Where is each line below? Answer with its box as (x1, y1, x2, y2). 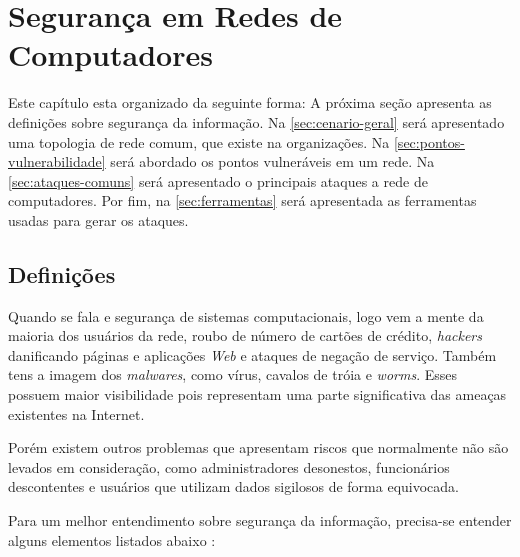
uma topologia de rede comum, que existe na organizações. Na (8, 131, 390, 152)
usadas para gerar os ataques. (8, 209, 189, 230)
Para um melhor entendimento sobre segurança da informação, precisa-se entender (8, 510, 512, 531)
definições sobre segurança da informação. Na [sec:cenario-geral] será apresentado (8, 111, 505, 132)
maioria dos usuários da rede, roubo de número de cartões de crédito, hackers (8, 325, 482, 346)
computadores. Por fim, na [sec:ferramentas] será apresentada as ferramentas (8, 190, 477, 211)
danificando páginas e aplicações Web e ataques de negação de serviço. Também (8, 344, 497, 365)
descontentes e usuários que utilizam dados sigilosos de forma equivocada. (8, 476, 459, 497)
